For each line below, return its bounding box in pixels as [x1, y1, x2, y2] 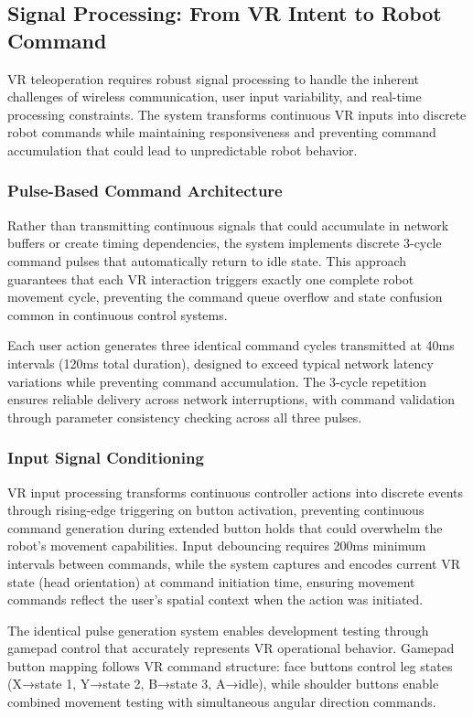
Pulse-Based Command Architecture [7, 179, 283, 202]
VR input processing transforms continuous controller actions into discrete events [7, 482, 464, 501]
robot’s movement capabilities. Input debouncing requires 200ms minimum [7, 536, 426, 555]
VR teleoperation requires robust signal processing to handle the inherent [7, 69, 420, 88]
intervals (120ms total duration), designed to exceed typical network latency [7, 353, 434, 372]
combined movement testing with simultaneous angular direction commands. [7, 692, 436, 712]
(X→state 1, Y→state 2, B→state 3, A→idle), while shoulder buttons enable [7, 674, 439, 693]
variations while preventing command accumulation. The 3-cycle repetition [7, 371, 426, 391]
